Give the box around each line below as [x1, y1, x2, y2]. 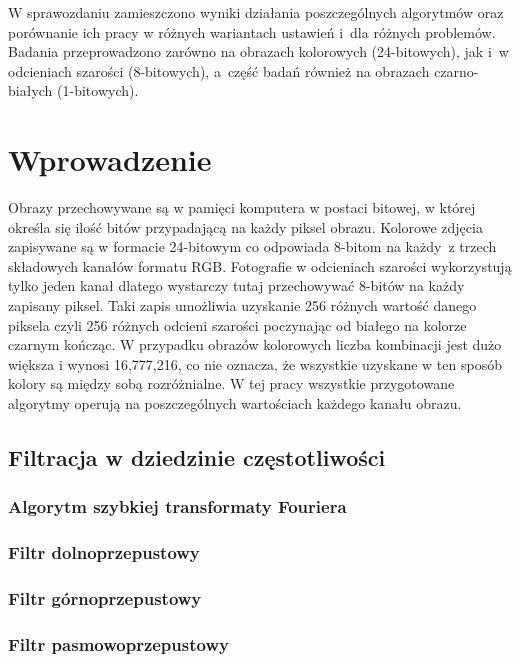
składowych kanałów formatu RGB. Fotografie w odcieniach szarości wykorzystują [8, 255, 512, 276]
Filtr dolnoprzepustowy [8, 540, 200, 565]
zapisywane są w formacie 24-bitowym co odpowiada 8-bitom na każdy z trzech [8, 236, 497, 257]
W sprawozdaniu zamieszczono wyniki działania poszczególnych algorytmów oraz [8, 2, 504, 22]
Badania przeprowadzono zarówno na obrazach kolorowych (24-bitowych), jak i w [8, 41, 509, 62]
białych [8, 80, 53, 101]
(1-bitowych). [57, 80, 139, 101]
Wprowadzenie [8, 139, 212, 180]
